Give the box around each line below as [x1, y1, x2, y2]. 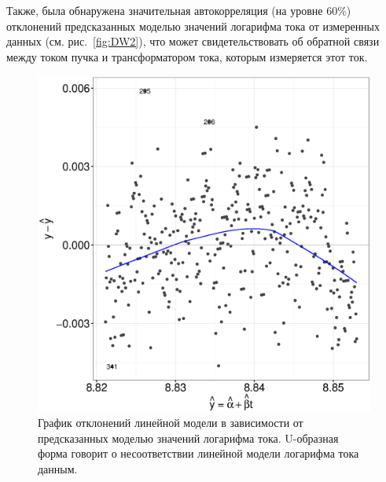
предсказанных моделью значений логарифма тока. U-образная [38, 429, 339, 446]
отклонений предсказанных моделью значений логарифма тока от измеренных [6, 17, 380, 34]
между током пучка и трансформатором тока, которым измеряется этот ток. [6, 48, 368, 64]
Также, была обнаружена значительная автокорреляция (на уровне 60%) [6, 2, 351, 18]
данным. [38, 461, 78, 477]
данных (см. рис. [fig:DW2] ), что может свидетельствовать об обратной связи [6, 33, 380, 50]
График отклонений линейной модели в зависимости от [38, 414, 303, 431]
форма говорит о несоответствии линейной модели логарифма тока [38, 445, 359, 462]
